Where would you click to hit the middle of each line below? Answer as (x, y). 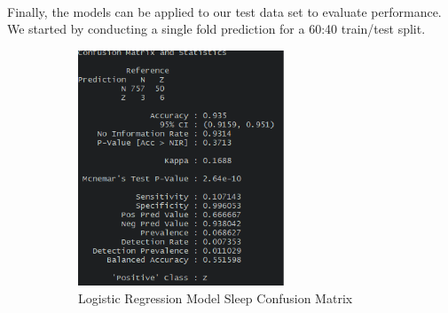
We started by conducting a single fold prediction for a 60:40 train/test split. (216, 29)
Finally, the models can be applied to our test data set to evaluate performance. (224, 11)
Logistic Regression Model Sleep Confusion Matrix (216, 298)
